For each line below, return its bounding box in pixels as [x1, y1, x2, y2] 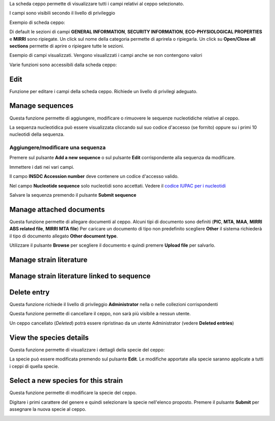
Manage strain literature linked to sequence [9, 272, 151, 280]
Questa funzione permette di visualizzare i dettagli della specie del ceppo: [9, 346, 165, 353]
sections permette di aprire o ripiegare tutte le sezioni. [9, 43, 124, 49]
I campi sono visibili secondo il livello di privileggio [9, 10, 116, 16]
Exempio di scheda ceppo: [9, 19, 66, 25]
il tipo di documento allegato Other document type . [9, 233, 118, 239]
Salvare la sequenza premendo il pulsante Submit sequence [9, 192, 137, 198]
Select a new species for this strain [9, 376, 123, 385]
